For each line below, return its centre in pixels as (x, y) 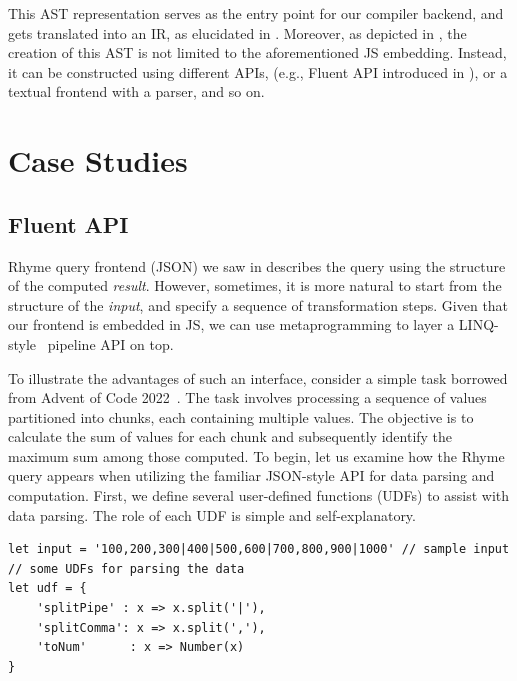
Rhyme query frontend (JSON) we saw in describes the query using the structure (257, 265)
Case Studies (98, 160)
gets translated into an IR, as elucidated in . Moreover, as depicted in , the (237, 32)
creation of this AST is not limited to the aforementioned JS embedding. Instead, (257, 52)
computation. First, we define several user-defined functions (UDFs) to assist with (259, 495)
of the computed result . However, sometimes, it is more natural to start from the (255, 285)
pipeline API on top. (110, 343)
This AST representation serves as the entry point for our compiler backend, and (256, 13)
